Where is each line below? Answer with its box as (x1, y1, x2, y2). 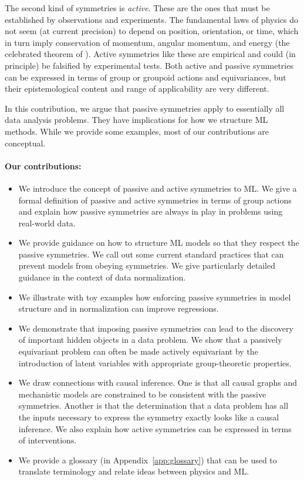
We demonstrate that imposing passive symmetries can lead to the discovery (18, 322, 293, 334)
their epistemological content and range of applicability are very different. (5, 82, 269, 95)
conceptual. (5, 136, 46, 149)
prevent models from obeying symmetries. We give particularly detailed (18, 259, 275, 272)
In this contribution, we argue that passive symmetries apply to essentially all (5, 102, 285, 114)
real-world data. (18, 216, 76, 229)
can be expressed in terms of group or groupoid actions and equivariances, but (5, 71, 286, 83)
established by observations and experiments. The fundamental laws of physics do (5, 13, 299, 25)
